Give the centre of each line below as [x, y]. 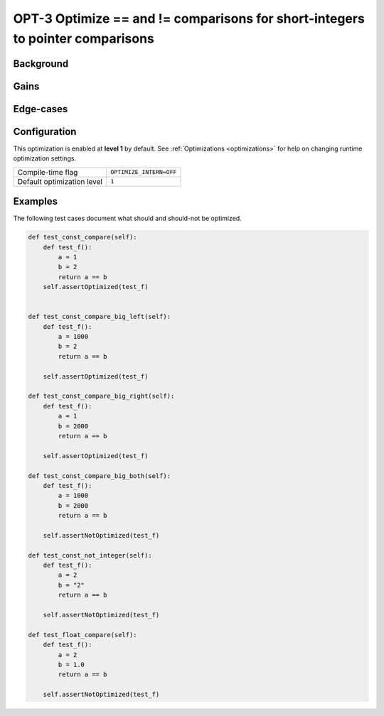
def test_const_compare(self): [83, 237]
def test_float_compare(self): [83, 635]
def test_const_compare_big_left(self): [99, 317]
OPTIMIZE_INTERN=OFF [144, 172]
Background [41, 64]
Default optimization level [60, 181]
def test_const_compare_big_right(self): [101, 396]
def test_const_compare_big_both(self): [99, 476]
